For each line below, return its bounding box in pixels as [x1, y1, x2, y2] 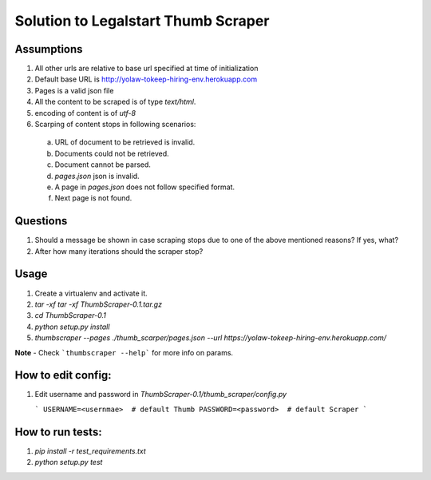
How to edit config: [14, 368, 112, 383]
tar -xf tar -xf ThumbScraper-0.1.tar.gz [34, 300, 163, 309]
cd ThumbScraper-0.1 [34, 311, 107, 320]
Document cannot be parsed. [54, 160, 152, 169]
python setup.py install [34, 322, 110, 331]
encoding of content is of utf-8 [34, 108, 136, 117]
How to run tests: [14, 425, 103, 438]
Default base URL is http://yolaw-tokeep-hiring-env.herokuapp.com [34, 74, 258, 84]
